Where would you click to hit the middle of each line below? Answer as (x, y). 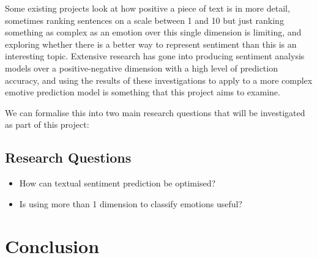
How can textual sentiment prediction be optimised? (117, 183)
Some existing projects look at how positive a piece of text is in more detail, (147, 8)
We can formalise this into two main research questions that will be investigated (155, 112)
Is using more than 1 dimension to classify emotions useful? (131, 203)
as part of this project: (47, 124)
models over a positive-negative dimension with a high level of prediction (141, 68)
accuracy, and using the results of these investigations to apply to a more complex (159, 80)
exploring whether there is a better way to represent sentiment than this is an (151, 44)
